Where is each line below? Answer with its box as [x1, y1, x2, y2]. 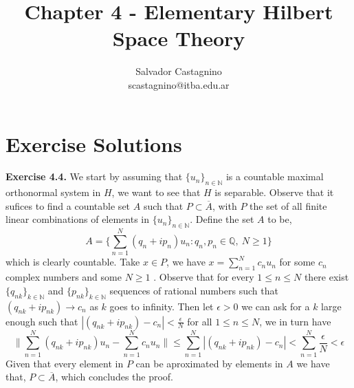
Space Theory [112, 24, 245, 52]
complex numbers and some [5, 270, 122, 284]
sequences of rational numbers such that [109, 283, 278, 297]
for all [187, 314, 212, 328]
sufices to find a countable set [5, 198, 131, 213]
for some [279, 255, 316, 269]
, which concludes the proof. [55, 369, 174, 384]
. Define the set [190, 212, 254, 226]
